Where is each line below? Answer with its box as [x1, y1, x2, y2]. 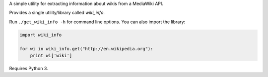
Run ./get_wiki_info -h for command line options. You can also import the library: [9, 19, 186, 25]
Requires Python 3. [9, 65, 48, 71]
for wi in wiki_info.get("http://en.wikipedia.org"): [19, 46, 153, 51]
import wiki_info [19, 32, 62, 38]
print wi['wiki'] [30, 52, 72, 58]
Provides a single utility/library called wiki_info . [9, 10, 105, 16]
